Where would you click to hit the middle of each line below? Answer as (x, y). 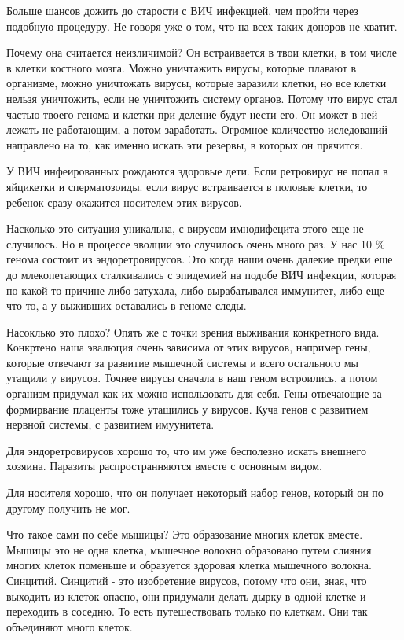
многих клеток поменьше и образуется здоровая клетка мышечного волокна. (189, 565)
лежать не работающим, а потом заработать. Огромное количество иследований (197, 129)
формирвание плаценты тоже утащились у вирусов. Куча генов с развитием (187, 408)
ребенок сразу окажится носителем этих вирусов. (124, 202)
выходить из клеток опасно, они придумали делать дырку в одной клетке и (186, 596)
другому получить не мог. (68, 508)
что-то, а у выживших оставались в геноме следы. (127, 305)
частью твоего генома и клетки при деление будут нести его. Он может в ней (192, 114)
